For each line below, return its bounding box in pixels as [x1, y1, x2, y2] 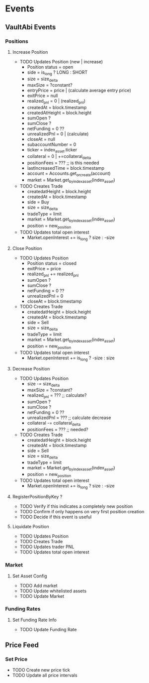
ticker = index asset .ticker [27, 147, 77, 154]
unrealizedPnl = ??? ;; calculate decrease [27, 415, 111, 421]
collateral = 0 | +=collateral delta [27, 153, 91, 160]
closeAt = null [27, 136, 56, 142]
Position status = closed [27, 260, 77, 266]
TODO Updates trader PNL [19, 544, 74, 550]
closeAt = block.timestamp [27, 298, 82, 304]
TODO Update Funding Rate [19, 626, 77, 632]
